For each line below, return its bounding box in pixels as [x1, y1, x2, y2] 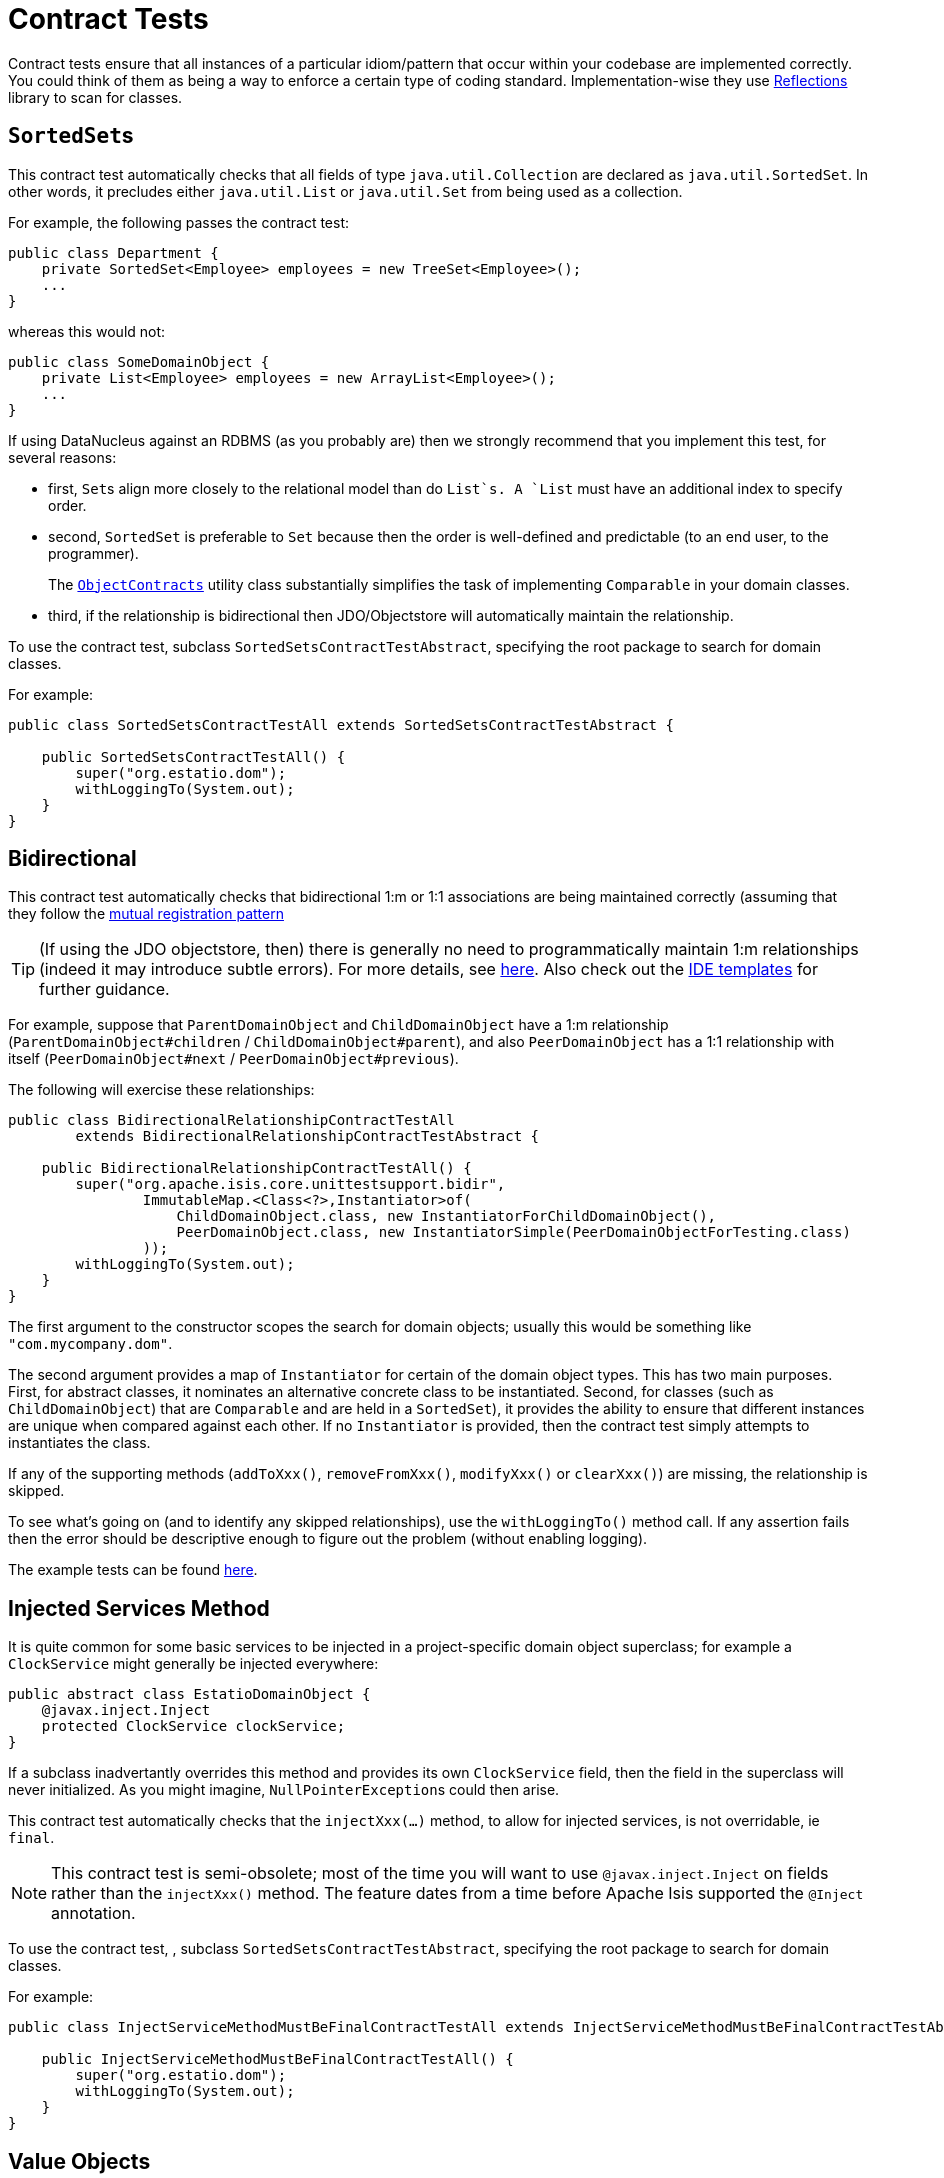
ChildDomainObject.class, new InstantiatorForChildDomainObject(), [176, 1208, 717, 1225]
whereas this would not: [8, 322, 166, 340]
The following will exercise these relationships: [8, 1081, 315, 1099]
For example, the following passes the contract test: [8, 213, 350, 231]
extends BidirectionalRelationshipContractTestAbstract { [75, 1128, 540, 1145]
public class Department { [8, 244, 219, 261]
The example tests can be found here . [8, 1561, 258, 1579]
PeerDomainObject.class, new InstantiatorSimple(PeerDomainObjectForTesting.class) [176, 1224, 851, 1241]
